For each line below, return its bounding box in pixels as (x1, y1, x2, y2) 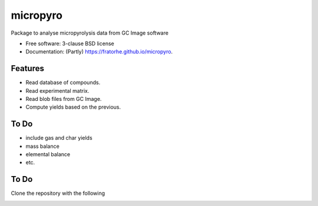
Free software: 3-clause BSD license (25, 40, 114, 47)
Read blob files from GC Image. (25, 96, 102, 103)
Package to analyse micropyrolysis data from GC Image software (11, 29, 169, 36)
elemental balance (25, 151, 71, 158)
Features (11, 63, 44, 73)
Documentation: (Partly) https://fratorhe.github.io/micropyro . (25, 48, 173, 55)
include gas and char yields (25, 134, 92, 141)
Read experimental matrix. (25, 87, 90, 94)
